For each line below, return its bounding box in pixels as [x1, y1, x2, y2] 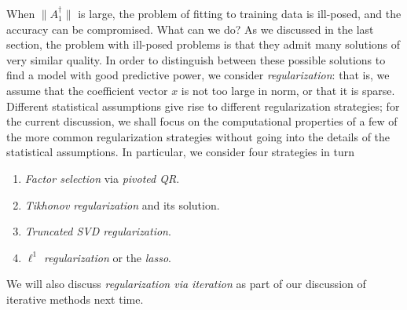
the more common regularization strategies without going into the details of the [6, 128, 390, 144]
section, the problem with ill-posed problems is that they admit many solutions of [6, 36, 401, 53]
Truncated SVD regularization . [24, 223, 171, 239]
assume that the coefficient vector [6, 82, 168, 98]
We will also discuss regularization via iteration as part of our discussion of [6, 275, 366, 292]
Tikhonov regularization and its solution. [24, 196, 220, 213]
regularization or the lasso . [44, 249, 171, 265]
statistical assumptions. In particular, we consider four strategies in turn [6, 144, 355, 160]
